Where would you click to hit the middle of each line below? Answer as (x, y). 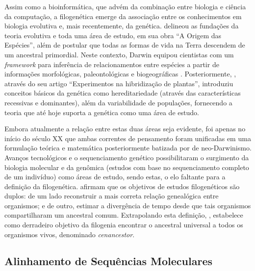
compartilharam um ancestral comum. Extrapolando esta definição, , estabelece (124, 215)
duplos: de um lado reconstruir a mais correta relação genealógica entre (112, 196)
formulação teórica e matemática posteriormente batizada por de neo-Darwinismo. (128, 148)
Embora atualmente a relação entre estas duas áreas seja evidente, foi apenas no (125, 129)
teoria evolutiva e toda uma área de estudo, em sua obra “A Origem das (113, 35)
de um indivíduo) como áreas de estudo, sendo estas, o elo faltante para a (115, 177)
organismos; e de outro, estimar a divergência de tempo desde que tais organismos (128, 205)
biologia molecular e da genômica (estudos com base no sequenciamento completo (127, 167)
